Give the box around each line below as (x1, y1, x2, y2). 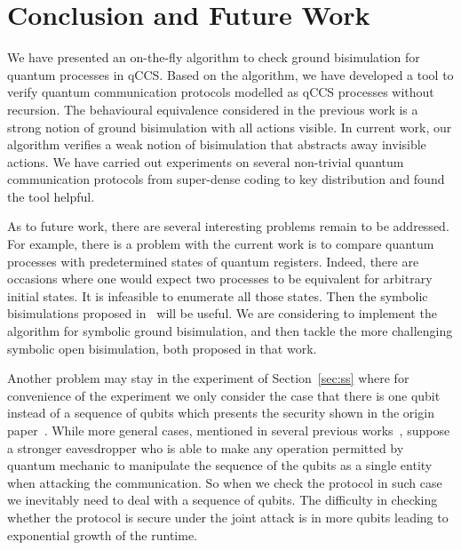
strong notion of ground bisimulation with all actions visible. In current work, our (7, 117, 452, 136)
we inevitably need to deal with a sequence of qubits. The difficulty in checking (7, 490, 438, 509)
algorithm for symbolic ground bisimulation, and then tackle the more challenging (7, 322, 453, 340)
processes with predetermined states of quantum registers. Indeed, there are (7, 251, 419, 270)
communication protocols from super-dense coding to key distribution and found (7, 170, 445, 188)
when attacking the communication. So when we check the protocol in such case (7, 473, 442, 491)
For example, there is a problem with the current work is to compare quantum (7, 235, 434, 253)
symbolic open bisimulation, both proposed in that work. (7, 339, 317, 357)
